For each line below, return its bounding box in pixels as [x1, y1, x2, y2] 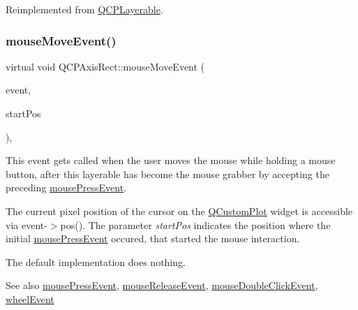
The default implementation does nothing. [6, 254, 186, 269]
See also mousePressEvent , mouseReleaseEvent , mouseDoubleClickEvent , [6, 278, 318, 293]
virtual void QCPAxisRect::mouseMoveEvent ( [6, 59, 205, 73]
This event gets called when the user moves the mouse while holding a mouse [6, 153, 336, 168]
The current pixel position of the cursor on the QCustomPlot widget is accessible [6, 203, 353, 218]
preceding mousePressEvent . [6, 180, 126, 195]
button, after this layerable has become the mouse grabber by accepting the [6, 166, 329, 181]
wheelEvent [6, 291, 54, 306]
